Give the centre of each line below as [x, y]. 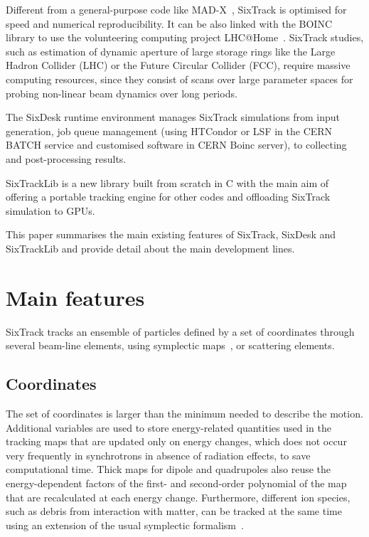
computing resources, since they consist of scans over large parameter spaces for [180, 79]
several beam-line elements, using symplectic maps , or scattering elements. [170, 345]
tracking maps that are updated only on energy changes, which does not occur [176, 441]
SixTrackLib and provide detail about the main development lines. [150, 248]
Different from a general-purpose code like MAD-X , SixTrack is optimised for [176, 9]
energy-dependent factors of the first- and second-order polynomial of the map [176, 483]
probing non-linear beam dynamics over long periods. [122, 93]
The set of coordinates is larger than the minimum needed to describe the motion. [184, 414]
